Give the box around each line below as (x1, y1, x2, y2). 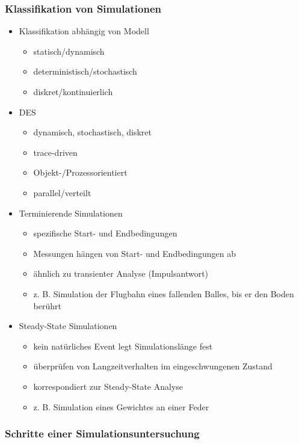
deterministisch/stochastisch (33, 65, 137, 78)
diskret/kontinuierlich (33, 85, 113, 97)
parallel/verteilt (33, 186, 91, 199)
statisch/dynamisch (33, 45, 105, 57)
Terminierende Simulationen (19, 206, 123, 219)
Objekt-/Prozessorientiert (33, 166, 128, 179)
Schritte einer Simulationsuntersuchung (5, 426, 200, 441)
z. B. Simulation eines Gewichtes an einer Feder (33, 400, 209, 413)
